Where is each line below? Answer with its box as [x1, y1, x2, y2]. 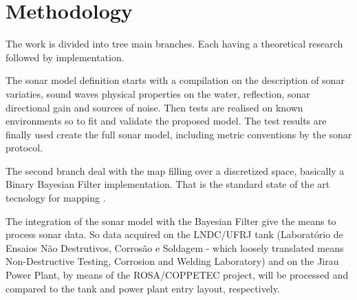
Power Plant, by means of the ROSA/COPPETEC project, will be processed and [6, 268, 349, 282]
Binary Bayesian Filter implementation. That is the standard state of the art [6, 177, 330, 191]
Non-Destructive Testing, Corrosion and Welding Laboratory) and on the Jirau [6, 254, 339, 268]
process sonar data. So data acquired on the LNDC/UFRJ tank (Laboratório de [6, 227, 343, 242]
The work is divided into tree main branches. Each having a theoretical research [6, 36, 343, 51]
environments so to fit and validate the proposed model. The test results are [6, 114, 327, 128]
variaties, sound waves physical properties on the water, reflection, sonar [6, 86, 310, 100]
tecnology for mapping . [6, 191, 106, 205]
